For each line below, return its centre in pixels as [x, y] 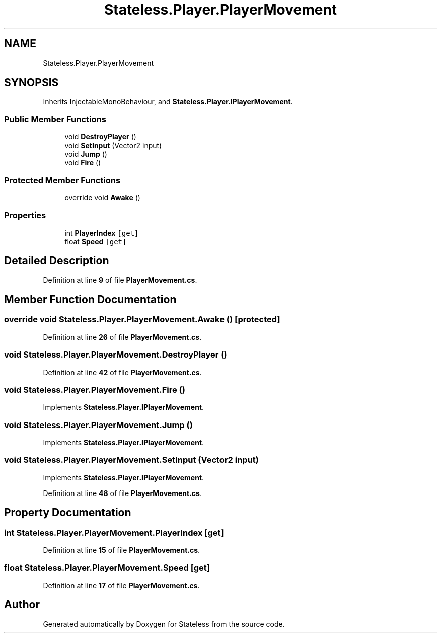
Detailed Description [57, 261]
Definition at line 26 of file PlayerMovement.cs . [122, 337]
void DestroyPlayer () [100, 137]
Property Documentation [68, 513]
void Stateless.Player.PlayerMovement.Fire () [95, 390]
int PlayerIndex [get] [102, 233]
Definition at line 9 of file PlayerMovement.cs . [120, 280]
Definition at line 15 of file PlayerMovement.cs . [122, 550]
